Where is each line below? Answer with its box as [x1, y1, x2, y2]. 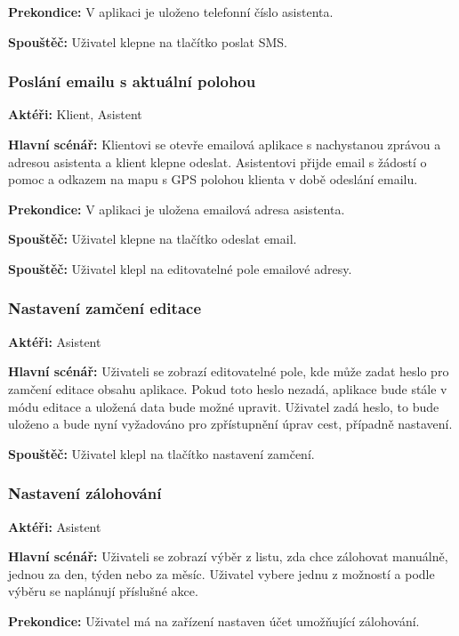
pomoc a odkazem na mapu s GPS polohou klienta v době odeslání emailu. [8, 170, 418, 189]
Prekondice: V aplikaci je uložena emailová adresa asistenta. [8, 199, 345, 218]
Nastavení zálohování [8, 482, 162, 504]
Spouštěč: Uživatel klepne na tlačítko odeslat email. [8, 229, 297, 248]
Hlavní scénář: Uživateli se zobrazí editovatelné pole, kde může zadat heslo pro [8, 362, 449, 381]
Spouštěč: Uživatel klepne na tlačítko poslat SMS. [8, 32, 287, 51]
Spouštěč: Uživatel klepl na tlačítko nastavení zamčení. [8, 444, 315, 463]
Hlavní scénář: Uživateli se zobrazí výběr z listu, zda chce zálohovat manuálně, [8, 547, 448, 566]
